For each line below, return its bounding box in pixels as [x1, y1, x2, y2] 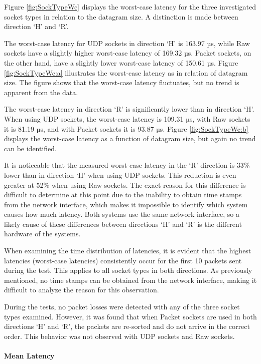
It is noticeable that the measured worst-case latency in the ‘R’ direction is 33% [4, 160, 250, 170]
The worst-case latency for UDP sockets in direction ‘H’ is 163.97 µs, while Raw [4, 38, 250, 48]
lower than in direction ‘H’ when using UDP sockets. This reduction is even [4, 169, 236, 180]
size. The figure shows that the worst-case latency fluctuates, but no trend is [4, 77, 239, 88]
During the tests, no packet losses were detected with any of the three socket [4, 301, 240, 312]
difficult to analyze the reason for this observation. [4, 284, 159, 295]
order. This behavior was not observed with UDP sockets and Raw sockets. [4, 330, 235, 341]
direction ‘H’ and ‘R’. [4, 21, 69, 32]
